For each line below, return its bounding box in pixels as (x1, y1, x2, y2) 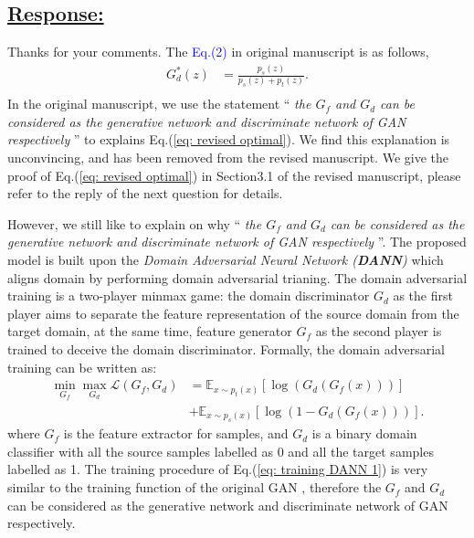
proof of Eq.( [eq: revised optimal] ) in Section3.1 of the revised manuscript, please (7, 165, 461, 185)
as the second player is (315, 322, 442, 341)
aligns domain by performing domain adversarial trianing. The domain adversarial (7, 268, 468, 287)
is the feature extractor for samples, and (63, 424, 289, 443)
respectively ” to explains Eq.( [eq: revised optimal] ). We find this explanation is (7, 130, 450, 149)
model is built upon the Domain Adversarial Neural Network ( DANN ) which (7, 250, 444, 269)
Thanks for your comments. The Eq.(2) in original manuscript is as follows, (7, 42, 429, 61)
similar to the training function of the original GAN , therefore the (7, 478, 382, 497)
